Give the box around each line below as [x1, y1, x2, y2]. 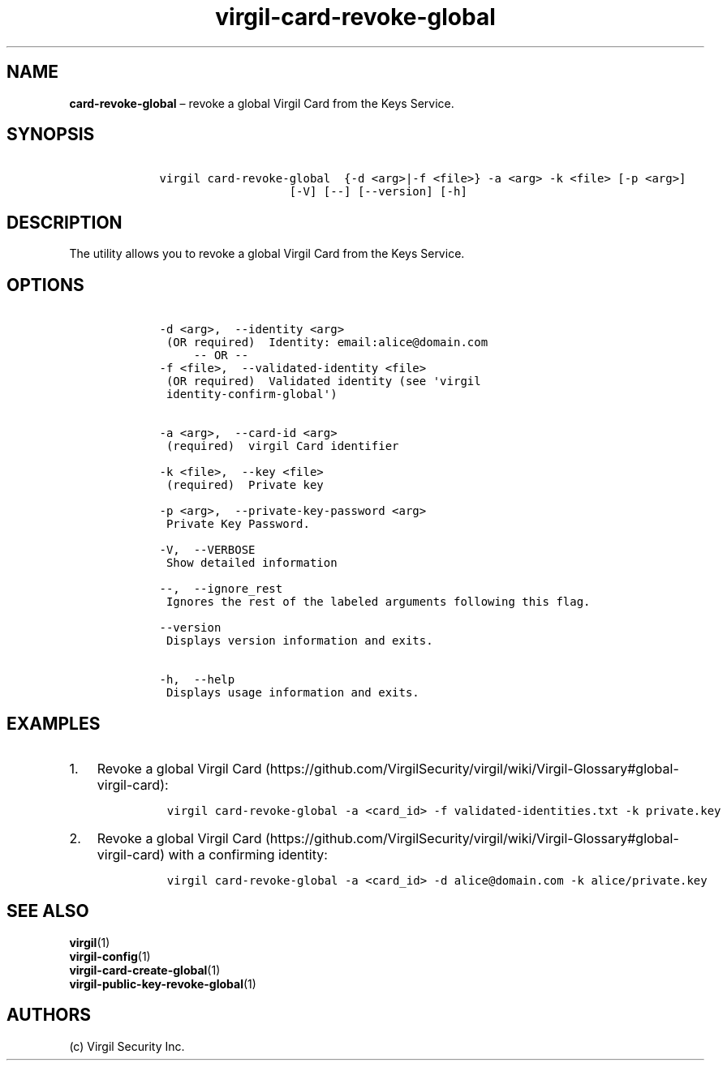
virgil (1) [69, 935, 110, 949]
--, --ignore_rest [159, 582, 283, 596]
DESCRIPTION [6, 212, 123, 233]
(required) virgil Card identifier [166, 439, 399, 453]
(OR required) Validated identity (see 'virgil [166, 375, 481, 388]
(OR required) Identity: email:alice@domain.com [166, 336, 488, 349]
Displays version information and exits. [166, 634, 433, 648]
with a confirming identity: [168, 846, 328, 863]
